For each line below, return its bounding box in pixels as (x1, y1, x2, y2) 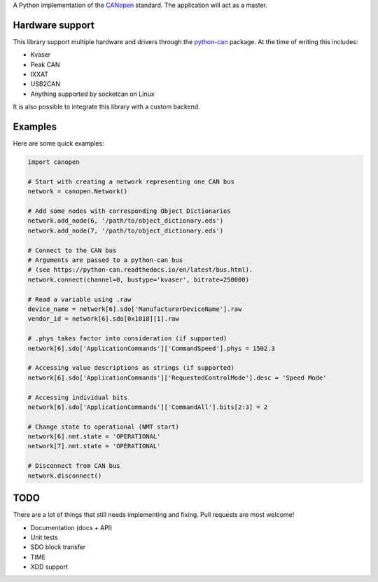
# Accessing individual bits (27, 393, 128, 401)
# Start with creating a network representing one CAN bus (27, 177, 234, 186)
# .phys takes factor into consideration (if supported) (27, 335, 227, 342)
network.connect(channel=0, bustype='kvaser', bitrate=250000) (27, 275, 250, 284)
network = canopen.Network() (27, 188, 128, 195)
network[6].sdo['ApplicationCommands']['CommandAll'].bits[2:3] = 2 (27, 403, 268, 411)
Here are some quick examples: (13, 139, 104, 148)
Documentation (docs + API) (30, 523, 113, 532)
